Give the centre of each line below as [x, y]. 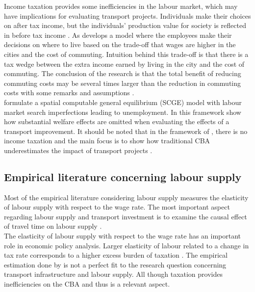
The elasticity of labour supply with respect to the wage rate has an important [123, 236]
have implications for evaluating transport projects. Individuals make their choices [127, 15]
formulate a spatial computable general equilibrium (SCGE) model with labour [123, 102]
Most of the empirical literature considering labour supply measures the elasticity [126, 197]
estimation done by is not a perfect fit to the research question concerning [115, 264]
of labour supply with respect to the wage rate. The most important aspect [117, 207]
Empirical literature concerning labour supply [123, 176]
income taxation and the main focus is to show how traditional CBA [107, 141]
